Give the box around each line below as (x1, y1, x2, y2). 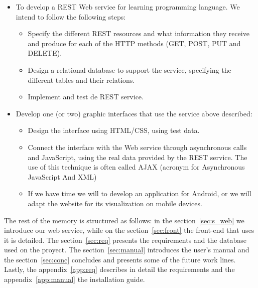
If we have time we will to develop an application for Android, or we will (28, 188, 251, 199)
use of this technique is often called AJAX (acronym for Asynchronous (28, 162, 245, 172)
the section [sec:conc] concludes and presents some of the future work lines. (4, 254, 236, 264)
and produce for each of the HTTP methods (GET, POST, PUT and (28, 38, 241, 48)
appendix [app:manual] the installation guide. (4, 274, 145, 284)
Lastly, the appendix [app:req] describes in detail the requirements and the (4, 264, 235, 274)
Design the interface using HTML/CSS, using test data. (28, 125, 200, 135)
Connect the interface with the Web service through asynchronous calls (28, 141, 247, 152)
